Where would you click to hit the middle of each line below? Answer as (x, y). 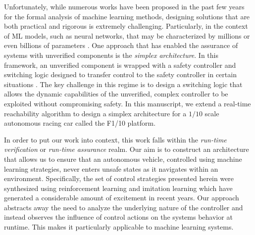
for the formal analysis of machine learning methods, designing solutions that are (127, 16)
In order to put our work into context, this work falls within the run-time (115, 139)
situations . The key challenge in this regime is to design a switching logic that (123, 84)
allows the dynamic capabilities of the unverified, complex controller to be (116, 94)
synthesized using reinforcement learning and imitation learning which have (118, 188)
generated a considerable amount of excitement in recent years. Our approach (122, 198)
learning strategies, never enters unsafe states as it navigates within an (111, 168)
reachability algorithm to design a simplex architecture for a (95, 113)
